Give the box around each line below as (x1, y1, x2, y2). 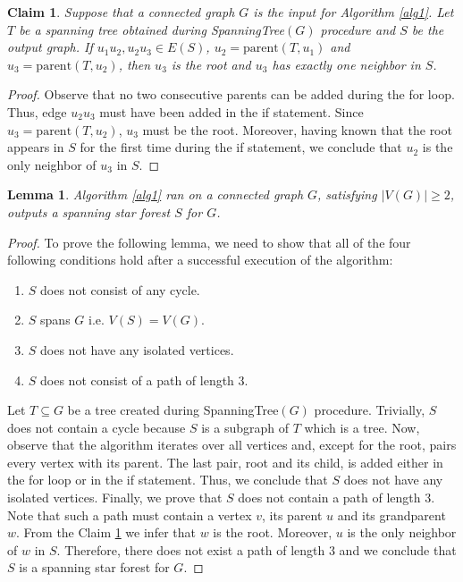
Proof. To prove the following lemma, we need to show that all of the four (7, 232, 411, 251)
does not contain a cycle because (7, 418, 186, 436)
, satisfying (317, 185, 377, 204)
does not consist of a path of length (40, 370, 234, 389)
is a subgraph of (201, 418, 289, 436)
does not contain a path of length (238, 488, 421, 507)
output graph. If (7, 38, 93, 56)
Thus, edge (7, 102, 67, 121)
